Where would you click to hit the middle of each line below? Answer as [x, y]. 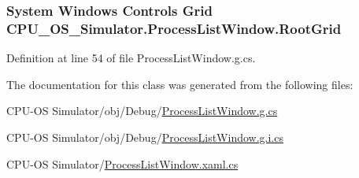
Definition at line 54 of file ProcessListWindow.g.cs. [131, 58]
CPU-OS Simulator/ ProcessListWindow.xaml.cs [122, 163]
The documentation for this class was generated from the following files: [180, 84]
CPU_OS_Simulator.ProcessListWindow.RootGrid [174, 28]
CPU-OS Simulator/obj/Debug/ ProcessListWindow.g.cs [142, 111]
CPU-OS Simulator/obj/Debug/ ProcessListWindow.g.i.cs [145, 137]
